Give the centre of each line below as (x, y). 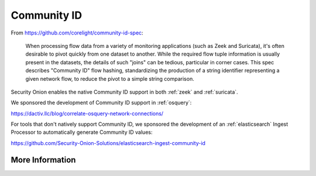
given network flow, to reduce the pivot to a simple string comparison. (110, 78)
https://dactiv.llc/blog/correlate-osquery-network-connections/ (87, 113)
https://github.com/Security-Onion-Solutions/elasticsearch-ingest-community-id (108, 143)
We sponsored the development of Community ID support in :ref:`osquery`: (101, 103)
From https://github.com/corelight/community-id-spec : (77, 33)
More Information (43, 160)
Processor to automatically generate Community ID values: (82, 132)
